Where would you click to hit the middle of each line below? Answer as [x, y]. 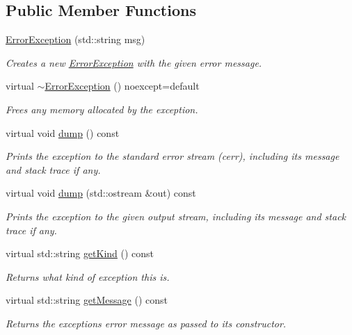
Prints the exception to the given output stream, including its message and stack [176, 216]
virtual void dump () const [63, 132]
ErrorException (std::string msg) [75, 39]
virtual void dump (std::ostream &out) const [101, 193]
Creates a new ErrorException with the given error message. [134, 62]
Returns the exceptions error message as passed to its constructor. [146, 323]
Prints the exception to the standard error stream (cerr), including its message [173, 156]
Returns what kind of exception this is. [88, 276]
